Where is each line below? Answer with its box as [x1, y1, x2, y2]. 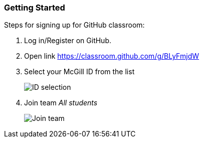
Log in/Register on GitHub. [24, 36, 111, 45]
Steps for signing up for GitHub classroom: [4, 21, 145, 30]
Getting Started [4, 3, 65, 13]
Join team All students [24, 98, 98, 107]
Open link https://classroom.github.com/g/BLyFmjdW [24, 52, 199, 61]
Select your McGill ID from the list [24, 67, 135, 76]
